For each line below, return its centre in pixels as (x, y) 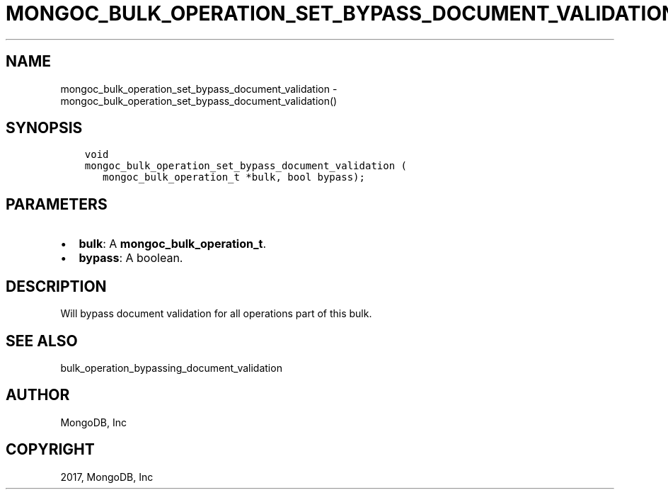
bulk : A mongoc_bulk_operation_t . (173, 244)
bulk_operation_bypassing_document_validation (171, 368)
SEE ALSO (42, 341)
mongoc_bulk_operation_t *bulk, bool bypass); (234, 177)
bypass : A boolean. (131, 258)
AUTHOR (38, 395)
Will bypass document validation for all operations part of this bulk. (216, 314)
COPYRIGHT (50, 450)
